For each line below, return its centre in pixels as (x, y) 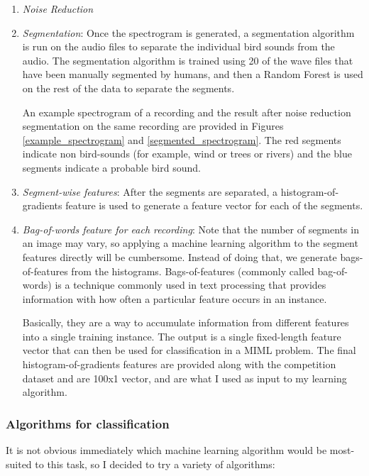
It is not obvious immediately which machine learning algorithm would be (166, 450)
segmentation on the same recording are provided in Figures (153, 126)
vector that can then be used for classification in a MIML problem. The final (189, 350)
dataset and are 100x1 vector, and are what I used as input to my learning (184, 378)
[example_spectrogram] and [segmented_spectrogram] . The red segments (182, 139)
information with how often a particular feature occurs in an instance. (175, 298)
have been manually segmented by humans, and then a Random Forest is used (193, 74)
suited (19, 464)
